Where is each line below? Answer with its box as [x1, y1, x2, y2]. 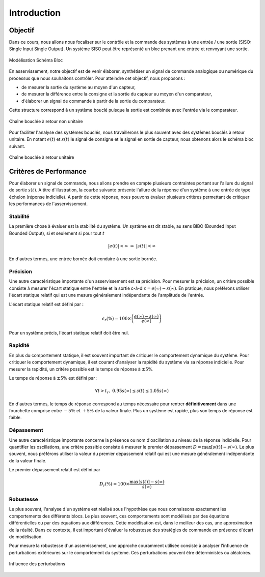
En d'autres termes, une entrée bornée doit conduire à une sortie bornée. [9, 256, 158, 262]
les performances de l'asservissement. [9, 201, 88, 207]
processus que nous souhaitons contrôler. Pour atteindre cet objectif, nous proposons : [9, 75, 185, 81]
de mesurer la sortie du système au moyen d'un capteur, [21, 84, 136, 91]
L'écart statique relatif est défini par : [9, 301, 83, 307]
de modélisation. [9, 534, 43, 540]
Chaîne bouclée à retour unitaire [9, 154, 75, 160]
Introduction [9, 7, 61, 18]
